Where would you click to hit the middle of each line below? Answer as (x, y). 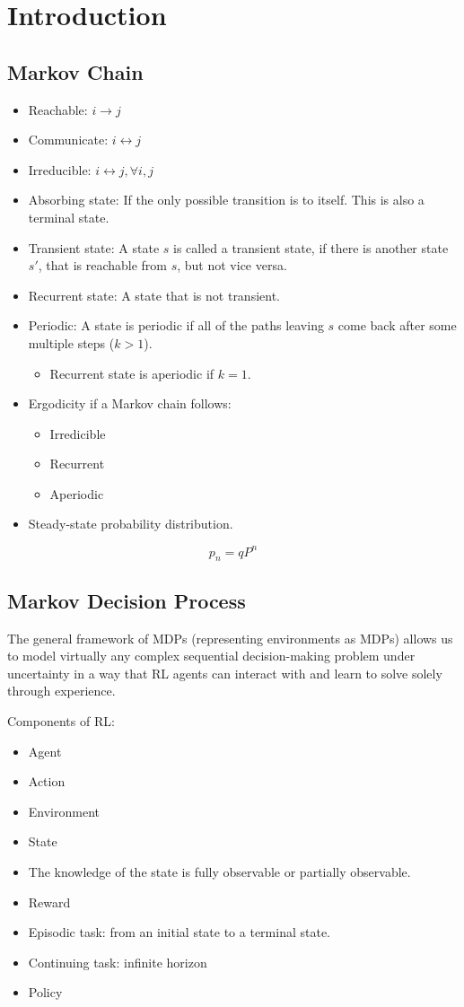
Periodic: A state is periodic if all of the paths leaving (176, 325)
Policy (45, 992)
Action (47, 781)
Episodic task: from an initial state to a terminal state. (179, 932)
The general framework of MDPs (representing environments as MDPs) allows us (230, 638)
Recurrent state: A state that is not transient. (154, 295)
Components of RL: (61, 720)
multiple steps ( (71, 342)
